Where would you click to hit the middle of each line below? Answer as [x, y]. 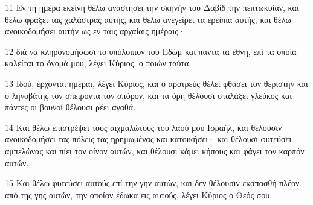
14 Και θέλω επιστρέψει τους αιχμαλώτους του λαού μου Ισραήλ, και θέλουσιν [144, 127]
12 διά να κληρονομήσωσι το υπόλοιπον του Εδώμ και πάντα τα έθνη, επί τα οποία [151, 51]
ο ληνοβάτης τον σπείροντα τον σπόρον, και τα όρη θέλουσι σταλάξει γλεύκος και [149, 95]
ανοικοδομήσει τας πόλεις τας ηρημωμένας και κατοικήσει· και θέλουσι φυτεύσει [148, 139]
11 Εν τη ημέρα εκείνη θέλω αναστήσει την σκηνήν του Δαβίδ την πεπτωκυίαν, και [152, 7]
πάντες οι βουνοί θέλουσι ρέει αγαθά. [70, 107]
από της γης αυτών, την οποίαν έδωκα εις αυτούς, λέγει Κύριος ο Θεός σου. [139, 194]
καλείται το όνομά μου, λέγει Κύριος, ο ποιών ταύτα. [98, 63]
